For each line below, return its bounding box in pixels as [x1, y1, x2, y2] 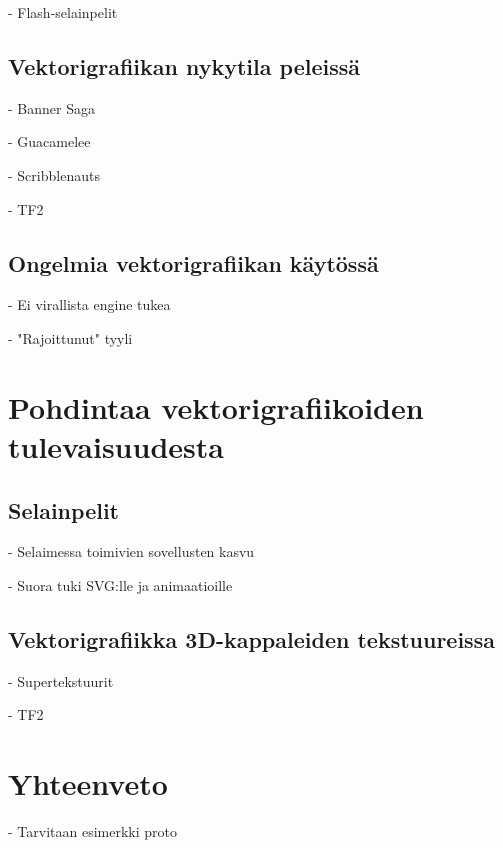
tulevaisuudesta [8, 425, 224, 466]
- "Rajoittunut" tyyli [8, 327, 133, 348]
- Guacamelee [8, 131, 91, 152]
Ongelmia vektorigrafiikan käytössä [8, 247, 379, 278]
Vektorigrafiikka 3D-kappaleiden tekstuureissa [8, 623, 495, 654]
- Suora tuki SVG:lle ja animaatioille [8, 574, 233, 595]
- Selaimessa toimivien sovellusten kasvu [8, 541, 255, 562]
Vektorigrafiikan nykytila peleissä [8, 50, 360, 81]
